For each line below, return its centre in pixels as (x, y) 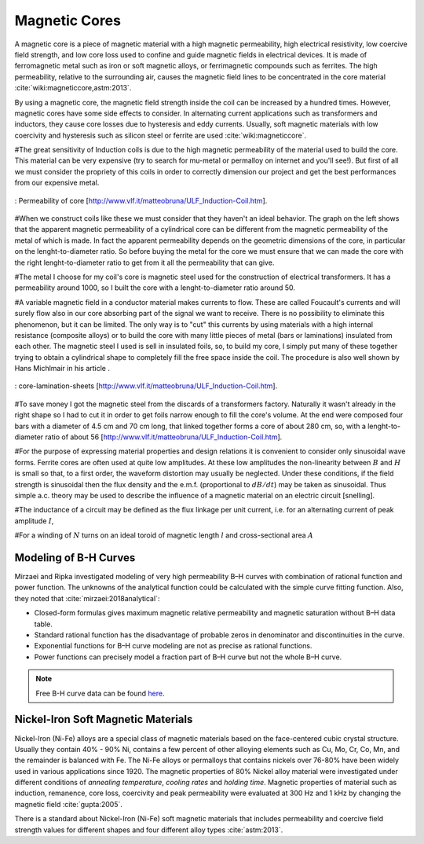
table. (43, 624)
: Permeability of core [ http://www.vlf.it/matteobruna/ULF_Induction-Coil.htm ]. (141, 200)
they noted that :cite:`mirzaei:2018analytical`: (87, 598)
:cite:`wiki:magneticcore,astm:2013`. (73, 88)
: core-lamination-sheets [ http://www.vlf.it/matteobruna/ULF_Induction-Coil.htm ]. (146, 386)
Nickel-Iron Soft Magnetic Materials (104, 719)
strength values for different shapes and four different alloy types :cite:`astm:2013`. (149, 830)
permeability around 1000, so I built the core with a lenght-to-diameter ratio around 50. (155, 288)
